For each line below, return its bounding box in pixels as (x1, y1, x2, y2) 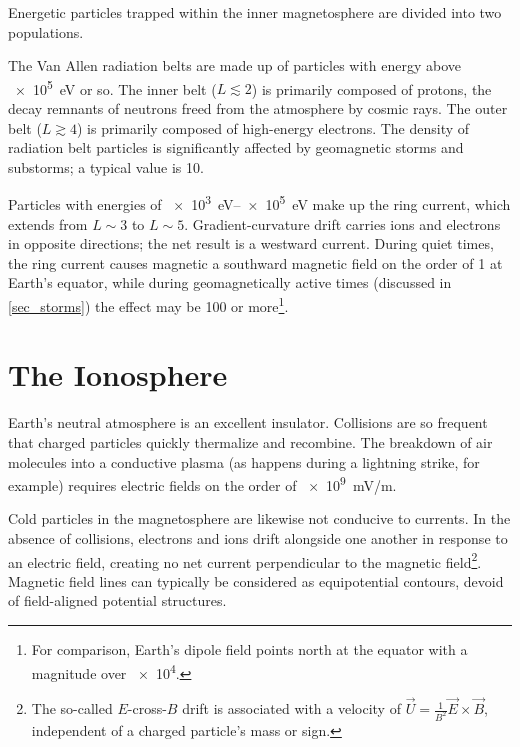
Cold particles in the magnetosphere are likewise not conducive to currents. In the (8, 508, 511, 529)
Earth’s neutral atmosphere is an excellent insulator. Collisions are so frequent (8, 412, 488, 433)
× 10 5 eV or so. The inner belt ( (14, 75, 217, 99)
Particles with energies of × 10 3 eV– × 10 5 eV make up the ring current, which (8, 191, 511, 215)
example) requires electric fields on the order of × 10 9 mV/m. (8, 472, 397, 495)
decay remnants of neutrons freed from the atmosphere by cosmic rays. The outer (8, 98, 508, 119)
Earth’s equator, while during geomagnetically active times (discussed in (8, 272, 452, 293)
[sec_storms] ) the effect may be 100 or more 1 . (8, 293, 289, 316)
